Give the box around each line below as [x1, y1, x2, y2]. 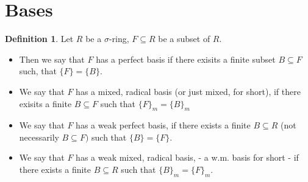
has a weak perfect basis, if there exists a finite [76, 119, 251, 131]
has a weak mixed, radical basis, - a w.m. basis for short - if [76, 151, 299, 164]
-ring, [109, 32, 129, 45]
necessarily [19, 130, 59, 143]
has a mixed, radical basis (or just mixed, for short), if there [76, 85, 301, 97]
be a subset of [158, 32, 210, 45]
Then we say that [19, 52, 85, 65]
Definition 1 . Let [5, 32, 74, 45]
